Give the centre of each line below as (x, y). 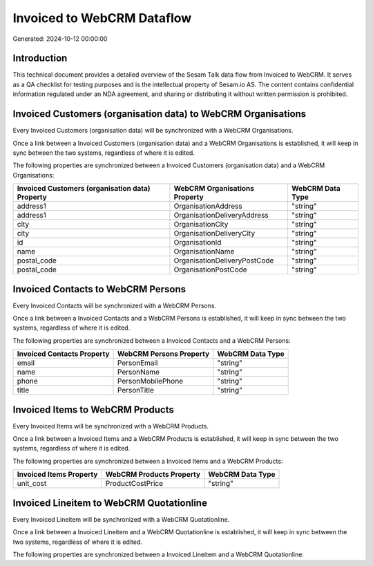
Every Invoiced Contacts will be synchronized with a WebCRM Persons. (115, 305)
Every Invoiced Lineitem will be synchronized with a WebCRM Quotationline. (121, 519)
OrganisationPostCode (211, 270)
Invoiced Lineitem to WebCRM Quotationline (110, 503)
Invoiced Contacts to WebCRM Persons (99, 289)
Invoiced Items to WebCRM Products (93, 409)
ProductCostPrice (134, 484)
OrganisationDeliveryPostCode (224, 261)
